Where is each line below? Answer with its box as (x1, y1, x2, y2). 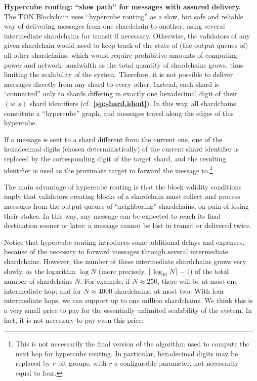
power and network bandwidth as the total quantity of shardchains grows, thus (4, 59, 243, 70)
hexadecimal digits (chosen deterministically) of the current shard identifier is (4, 144, 239, 154)
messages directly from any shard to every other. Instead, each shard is (4, 78, 219, 89)
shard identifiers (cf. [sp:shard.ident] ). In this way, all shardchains (29, 98, 236, 108)
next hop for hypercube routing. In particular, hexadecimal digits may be (15, 348, 238, 358)
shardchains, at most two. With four (114, 285, 224, 296)
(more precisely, (98, 266, 146, 276)
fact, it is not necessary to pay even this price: (4, 314, 144, 325)
